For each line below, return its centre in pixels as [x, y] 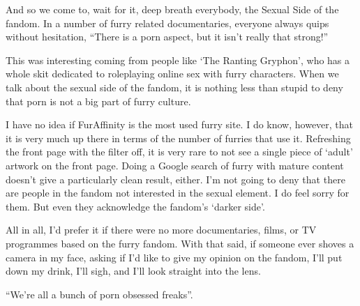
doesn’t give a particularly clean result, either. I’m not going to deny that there [175, 179]
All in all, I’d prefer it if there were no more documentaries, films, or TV [161, 230]
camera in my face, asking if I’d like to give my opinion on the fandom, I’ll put [174, 257]
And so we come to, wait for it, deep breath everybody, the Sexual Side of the [172, 9]
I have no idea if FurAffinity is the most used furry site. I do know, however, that [180, 124]
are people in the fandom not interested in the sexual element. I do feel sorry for [178, 193]
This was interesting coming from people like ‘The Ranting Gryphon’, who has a [178, 60]
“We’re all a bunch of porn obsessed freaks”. [99, 294]
